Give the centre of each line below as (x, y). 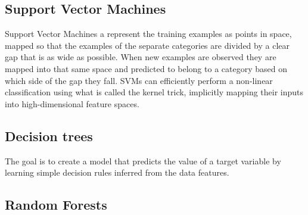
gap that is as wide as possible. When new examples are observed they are (141, 57)
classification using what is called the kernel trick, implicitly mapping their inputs (154, 92)
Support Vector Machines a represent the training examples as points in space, (148, 34)
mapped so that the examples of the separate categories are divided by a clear (147, 45)
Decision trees (49, 135)
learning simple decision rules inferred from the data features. (117, 172)
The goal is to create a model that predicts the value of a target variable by (143, 161)
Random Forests (56, 205)
